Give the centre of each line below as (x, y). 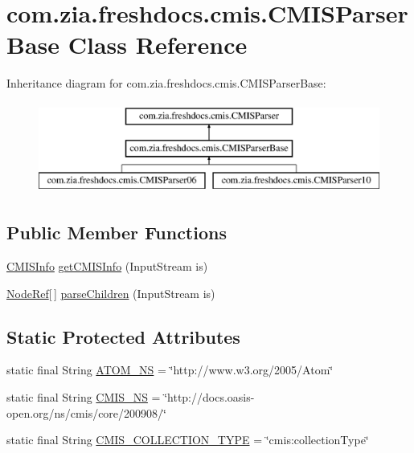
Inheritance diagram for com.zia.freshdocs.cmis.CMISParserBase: (166, 83)
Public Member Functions (117, 233)
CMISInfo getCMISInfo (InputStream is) (107, 266)
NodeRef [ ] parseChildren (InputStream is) (111, 293)
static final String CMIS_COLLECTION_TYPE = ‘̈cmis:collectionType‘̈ (188, 440)
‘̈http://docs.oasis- (209, 397)
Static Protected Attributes (123, 336)
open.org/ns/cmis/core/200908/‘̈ (86, 412)
